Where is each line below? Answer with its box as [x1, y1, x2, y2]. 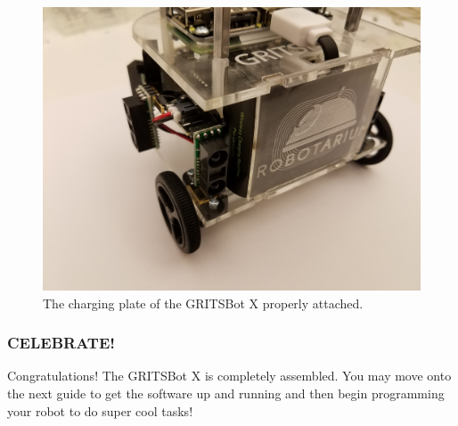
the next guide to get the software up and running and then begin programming [7, 384, 445, 402]
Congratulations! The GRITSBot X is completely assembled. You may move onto [7, 366, 452, 385]
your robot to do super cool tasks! [7, 401, 193, 420]
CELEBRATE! [7, 332, 115, 354]
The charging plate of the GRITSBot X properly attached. [43, 293, 364, 312]
